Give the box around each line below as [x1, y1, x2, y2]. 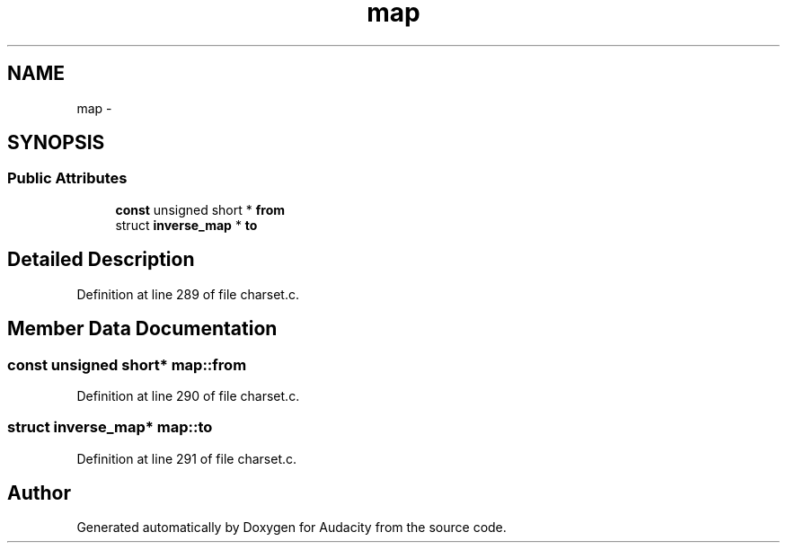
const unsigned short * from [115, 201, 286, 217]
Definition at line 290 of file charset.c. [76, 387, 300, 404]
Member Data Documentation [7, 317, 278, 341]
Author [7, 482, 71, 505]
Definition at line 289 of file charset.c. [76, 286, 299, 302]
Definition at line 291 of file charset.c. [76, 450, 297, 466]
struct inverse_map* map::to [7, 418, 213, 437]
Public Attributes [7, 169, 128, 188]
